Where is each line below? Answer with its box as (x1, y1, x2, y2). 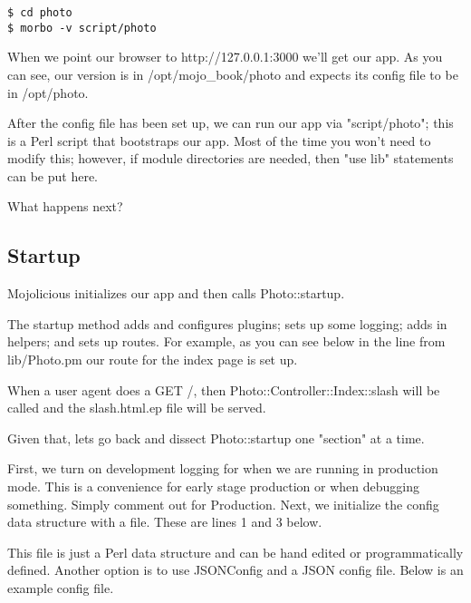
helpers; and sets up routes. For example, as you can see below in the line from (7, 332, 446, 351)
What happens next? (7, 197, 123, 216)
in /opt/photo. (7, 83, 89, 102)
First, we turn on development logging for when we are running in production (7, 459, 438, 478)
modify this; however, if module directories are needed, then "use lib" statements (7, 149, 454, 168)
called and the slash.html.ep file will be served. (7, 398, 266, 417)
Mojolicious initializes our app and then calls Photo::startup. (7, 284, 345, 303)
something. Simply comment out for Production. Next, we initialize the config (7, 494, 439, 513)
